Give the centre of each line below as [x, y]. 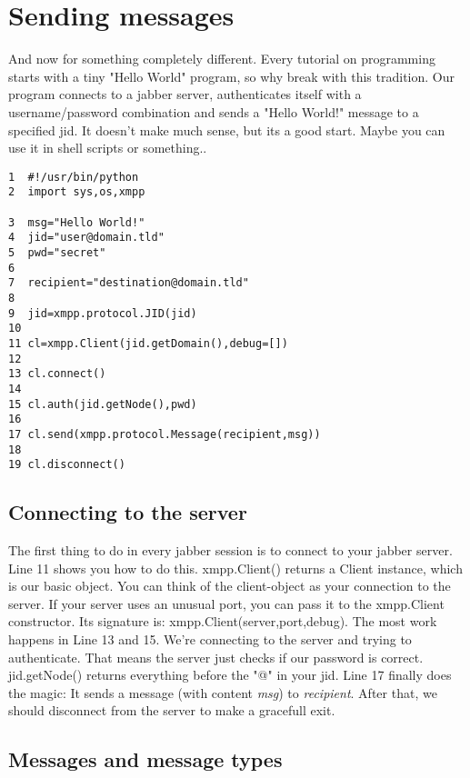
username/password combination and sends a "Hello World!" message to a [214, 111]
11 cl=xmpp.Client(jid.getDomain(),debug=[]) [148, 343]
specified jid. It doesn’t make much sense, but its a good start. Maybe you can [227, 130]
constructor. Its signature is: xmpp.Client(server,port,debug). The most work [223, 621]
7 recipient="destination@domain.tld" [129, 283]
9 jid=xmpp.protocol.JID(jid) [103, 313]
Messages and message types [145, 759]
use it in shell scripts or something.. [108, 148]
